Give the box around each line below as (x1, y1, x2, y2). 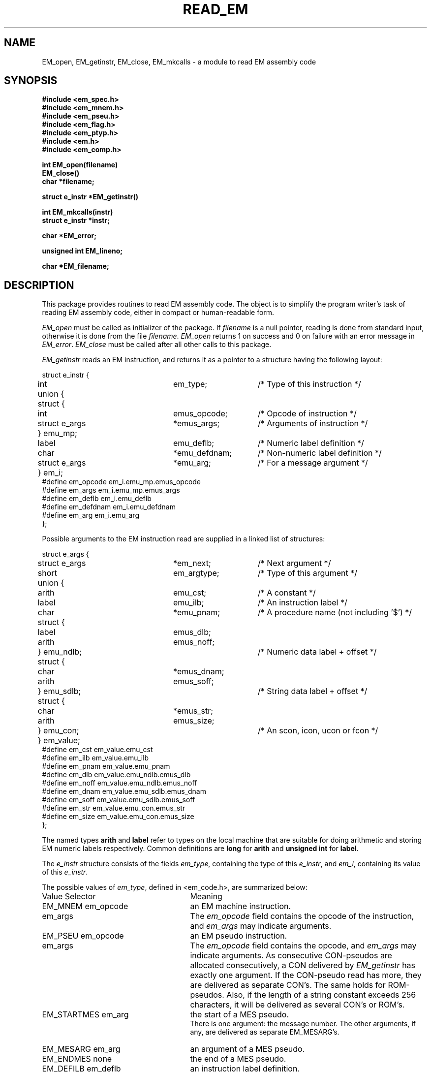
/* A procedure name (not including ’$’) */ (257, 607, 412, 618)
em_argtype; (173, 568, 219, 578)
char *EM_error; (42, 231, 96, 240)
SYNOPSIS (4, 74, 58, 87)
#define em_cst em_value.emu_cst (42, 745, 153, 754)
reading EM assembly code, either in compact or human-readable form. (42, 308, 275, 317)
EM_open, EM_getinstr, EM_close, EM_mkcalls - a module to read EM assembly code (42, 57, 316, 66)
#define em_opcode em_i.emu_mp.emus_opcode (42, 477, 201, 486)
